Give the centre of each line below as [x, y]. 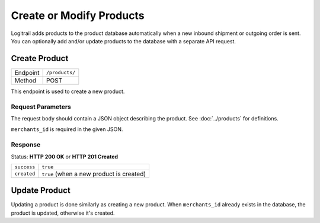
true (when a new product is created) [94, 174]
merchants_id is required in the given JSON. [67, 129]
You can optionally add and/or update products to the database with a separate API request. [124, 41]
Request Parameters [41, 107]
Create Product [40, 58]
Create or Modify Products [78, 15]
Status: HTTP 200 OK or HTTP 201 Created [65, 157]
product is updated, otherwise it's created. [63, 213]
